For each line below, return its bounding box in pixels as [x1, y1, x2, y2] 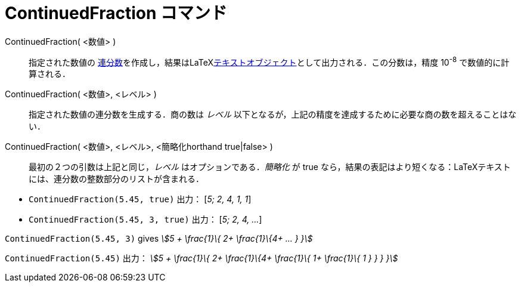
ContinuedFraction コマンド [5, 3, 228, 23]
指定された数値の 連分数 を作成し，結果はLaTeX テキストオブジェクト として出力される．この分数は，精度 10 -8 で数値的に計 [29, 55, 510, 67]
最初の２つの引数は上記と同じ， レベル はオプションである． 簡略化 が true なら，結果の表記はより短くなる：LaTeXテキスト [29, 162, 511, 172]
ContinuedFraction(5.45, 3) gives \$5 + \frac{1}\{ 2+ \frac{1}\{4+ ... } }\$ [5, 233, 313, 244]
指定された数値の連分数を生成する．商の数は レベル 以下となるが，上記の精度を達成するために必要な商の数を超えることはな [29, 109, 517, 120]
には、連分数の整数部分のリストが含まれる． [29, 174, 204, 184]
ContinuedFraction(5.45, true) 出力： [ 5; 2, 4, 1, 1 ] [29, 194, 252, 205]
